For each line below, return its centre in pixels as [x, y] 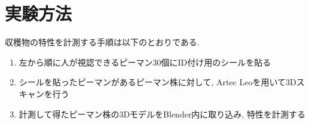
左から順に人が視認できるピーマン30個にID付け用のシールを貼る [145, 62]
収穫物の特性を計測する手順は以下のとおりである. [102, 42]
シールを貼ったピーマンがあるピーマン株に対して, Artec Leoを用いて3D [157, 82]
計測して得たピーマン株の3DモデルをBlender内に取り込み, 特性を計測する [162, 114]
